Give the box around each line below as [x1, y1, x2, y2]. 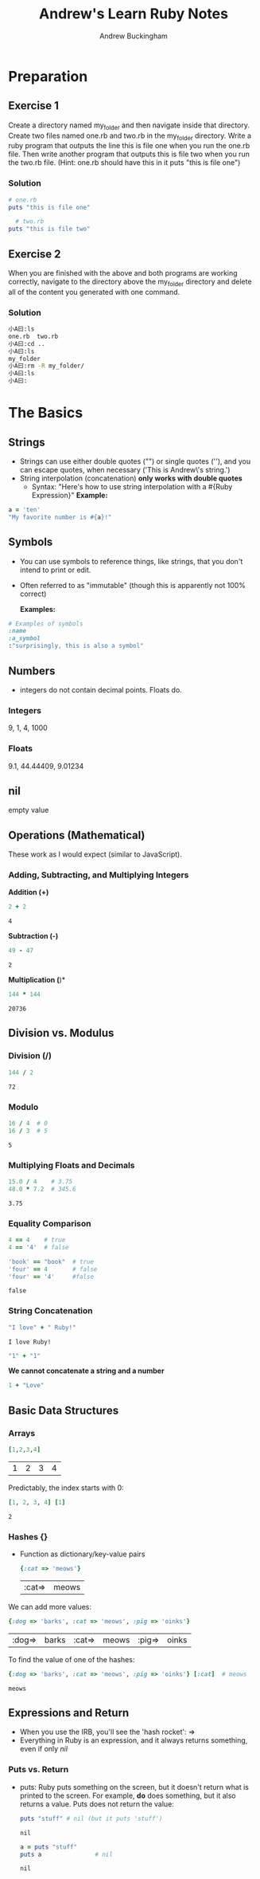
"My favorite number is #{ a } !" [8, 513, 112, 521]
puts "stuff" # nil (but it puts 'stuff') [19, 1814, 163, 1822]
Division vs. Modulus [8, 1026, 114, 1040]
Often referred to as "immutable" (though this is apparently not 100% [19, 580, 246, 590]
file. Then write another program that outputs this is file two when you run [8, 149, 250, 159]
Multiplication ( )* [8, 975, 66, 985]
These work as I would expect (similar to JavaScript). [8, 849, 183, 859]
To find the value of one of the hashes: [8, 1654, 135, 1664]
